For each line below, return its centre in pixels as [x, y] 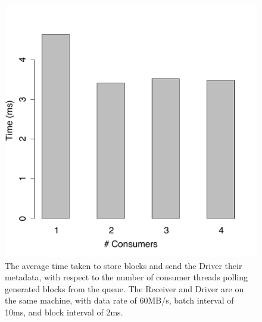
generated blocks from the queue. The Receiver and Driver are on [124, 288]
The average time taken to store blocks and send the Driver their [124, 265]
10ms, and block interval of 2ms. [64, 312]
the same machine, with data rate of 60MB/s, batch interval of [119, 300]
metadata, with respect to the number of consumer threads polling [126, 277]
